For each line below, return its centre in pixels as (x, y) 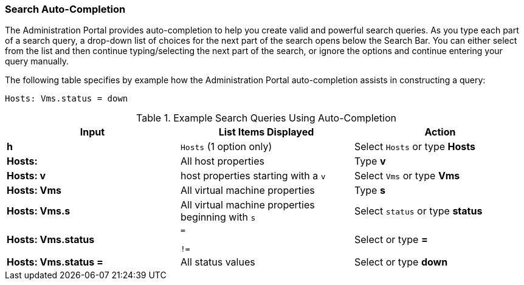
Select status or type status (418, 211)
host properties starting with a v (253, 176)
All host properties (222, 161)
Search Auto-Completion (65, 9)
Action (440, 132)
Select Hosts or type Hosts (415, 147)
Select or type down (401, 262)
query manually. (37, 61)
